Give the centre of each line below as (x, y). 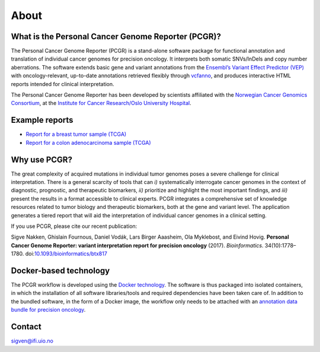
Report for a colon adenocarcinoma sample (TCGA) (88, 142)
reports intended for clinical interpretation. (63, 84)
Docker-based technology (60, 270)
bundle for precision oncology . (48, 310)
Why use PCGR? (41, 159)
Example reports (42, 120)
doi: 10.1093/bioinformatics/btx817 (66, 254)
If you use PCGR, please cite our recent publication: (74, 226)
